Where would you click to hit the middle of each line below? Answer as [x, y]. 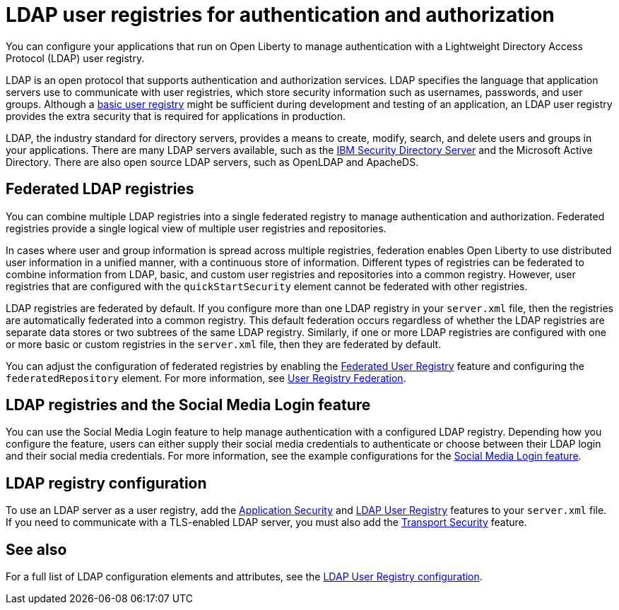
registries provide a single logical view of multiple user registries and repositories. [196, 228]
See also [36, 549]
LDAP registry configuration [106, 483]
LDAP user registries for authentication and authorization [280, 15]
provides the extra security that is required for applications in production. [176, 116]
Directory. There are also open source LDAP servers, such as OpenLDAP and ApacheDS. [212, 162]
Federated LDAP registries [100, 189]
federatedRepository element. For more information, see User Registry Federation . [206, 378]
